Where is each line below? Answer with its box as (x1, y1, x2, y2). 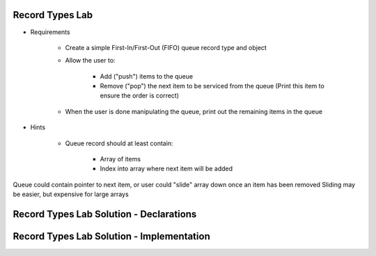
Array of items (100, 155, 141, 163)
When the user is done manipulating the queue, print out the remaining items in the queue (65, 107, 323, 115)
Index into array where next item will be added (100, 164, 233, 173)
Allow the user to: (65, 56, 116, 65)
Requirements (30, 28, 70, 36)
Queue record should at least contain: (65, 139, 173, 147)
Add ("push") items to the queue (100, 72, 194, 80)
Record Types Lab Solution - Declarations (13, 209, 197, 221)
